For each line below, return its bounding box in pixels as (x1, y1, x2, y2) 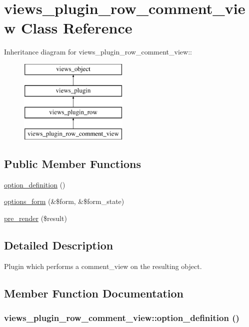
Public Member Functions (4, 156, 141, 171)
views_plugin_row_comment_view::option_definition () (4, 311, 239, 324)
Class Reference (20, 17, 132, 38)
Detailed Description (4, 237, 113, 253)
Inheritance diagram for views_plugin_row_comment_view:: (4, 46, 192, 57)
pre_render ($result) (4, 213, 67, 223)
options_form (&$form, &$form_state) (4, 196, 124, 206)
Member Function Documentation (4, 285, 184, 300)
